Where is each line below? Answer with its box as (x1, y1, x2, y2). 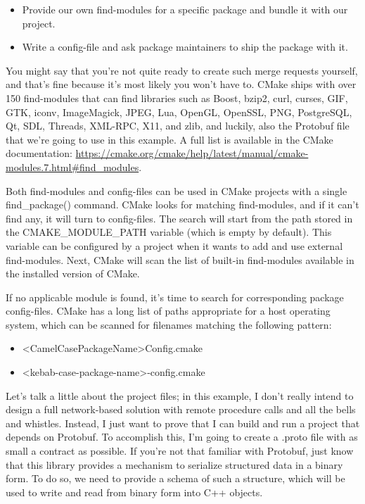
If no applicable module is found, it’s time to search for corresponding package (6, 289, 344, 304)
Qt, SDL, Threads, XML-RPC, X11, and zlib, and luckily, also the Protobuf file (6, 118, 350, 133)
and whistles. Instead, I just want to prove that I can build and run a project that (6, 415, 360, 430)
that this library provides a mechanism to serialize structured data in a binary (6, 457, 343, 472)
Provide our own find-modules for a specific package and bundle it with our (22, 2, 348, 16)
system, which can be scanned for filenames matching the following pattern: (6, 317, 332, 332)
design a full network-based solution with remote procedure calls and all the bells (6, 402, 356, 417)
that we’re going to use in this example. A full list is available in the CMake (6, 132, 333, 146)
